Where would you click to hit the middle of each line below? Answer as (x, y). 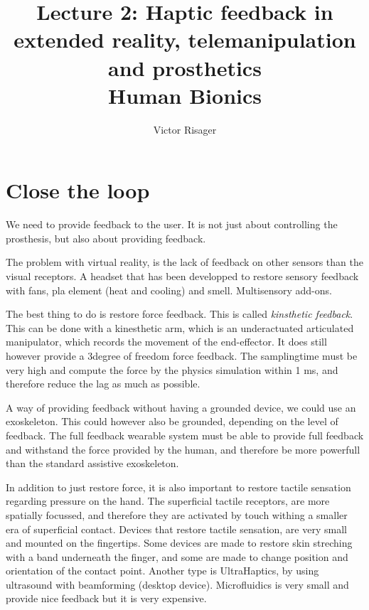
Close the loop (78, 190)
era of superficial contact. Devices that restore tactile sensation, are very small (176, 529)
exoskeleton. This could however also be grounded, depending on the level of (172, 421)
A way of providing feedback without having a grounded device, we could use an (181, 407)
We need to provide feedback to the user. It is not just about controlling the (172, 224)
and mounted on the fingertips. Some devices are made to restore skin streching (179, 543)
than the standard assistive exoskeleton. (92, 463)
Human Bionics (185, 95)
